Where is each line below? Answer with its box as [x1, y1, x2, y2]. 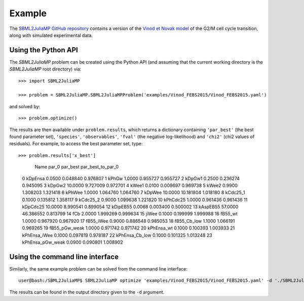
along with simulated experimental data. [9, 32, 93, 38]
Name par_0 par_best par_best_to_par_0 [34, 164, 119, 170]
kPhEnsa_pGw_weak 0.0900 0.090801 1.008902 [22, 239, 124, 246]
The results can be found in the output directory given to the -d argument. [9, 289, 165, 295]
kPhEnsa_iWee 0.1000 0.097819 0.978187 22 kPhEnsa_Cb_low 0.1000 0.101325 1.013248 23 [22, 232, 212, 238]
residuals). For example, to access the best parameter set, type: [9, 141, 143, 147]
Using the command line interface [9, 252, 119, 261]
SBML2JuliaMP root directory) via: [9, 66, 82, 72]
